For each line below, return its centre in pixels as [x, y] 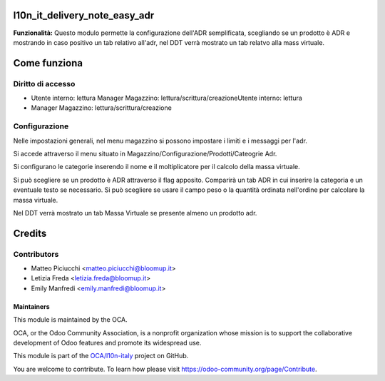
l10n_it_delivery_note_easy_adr [84, 15]
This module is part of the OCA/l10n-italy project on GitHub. [101, 356]
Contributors [36, 254]
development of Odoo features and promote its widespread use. [107, 343]
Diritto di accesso [44, 83]
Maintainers [31, 306]
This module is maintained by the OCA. [70, 320]
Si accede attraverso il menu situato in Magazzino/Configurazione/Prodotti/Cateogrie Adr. [145, 153]
